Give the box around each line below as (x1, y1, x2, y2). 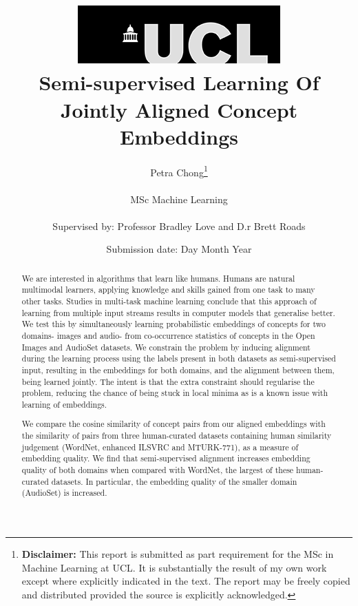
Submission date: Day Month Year (106, 242, 252, 256)
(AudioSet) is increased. (21, 487, 107, 499)
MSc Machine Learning (130, 191, 228, 206)
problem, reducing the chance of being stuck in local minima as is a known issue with (21, 387, 328, 399)
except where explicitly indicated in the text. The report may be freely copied (21, 574, 350, 588)
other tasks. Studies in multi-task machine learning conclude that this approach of (21, 295, 317, 307)
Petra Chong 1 (150, 163, 208, 179)
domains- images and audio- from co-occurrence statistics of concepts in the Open (21, 329, 315, 341)
